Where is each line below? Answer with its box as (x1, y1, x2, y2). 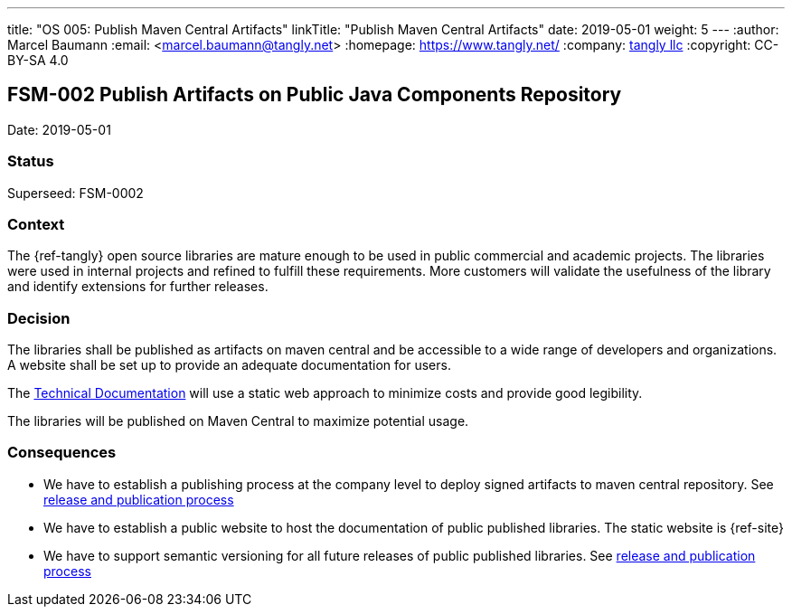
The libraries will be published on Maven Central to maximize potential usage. (7, 413, 469, 430)
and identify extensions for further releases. (7, 279, 269, 295)
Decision (7, 308, 71, 327)
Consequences (7, 443, 117, 462)
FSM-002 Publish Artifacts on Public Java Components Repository (7, 83, 622, 107)
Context (7, 214, 65, 233)
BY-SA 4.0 (7, 52, 69, 68)
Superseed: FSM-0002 (7, 184, 144, 201)
